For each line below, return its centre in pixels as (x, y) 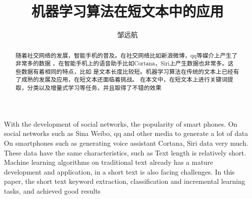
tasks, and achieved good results (52, 190)
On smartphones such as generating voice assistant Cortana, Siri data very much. (126, 143)
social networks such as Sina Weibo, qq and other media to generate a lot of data (126, 133)
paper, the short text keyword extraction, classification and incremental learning (125, 181)
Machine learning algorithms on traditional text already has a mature (109, 162)
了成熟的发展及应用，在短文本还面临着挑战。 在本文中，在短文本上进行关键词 (121, 79)
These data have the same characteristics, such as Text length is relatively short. (125, 152)
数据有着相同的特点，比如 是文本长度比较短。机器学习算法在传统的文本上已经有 (130, 71)
